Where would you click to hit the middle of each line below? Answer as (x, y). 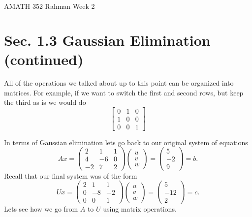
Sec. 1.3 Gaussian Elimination (107, 40)
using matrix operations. (140, 209)
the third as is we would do (45, 102)
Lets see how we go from (41, 209)
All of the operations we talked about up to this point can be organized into (119, 82)
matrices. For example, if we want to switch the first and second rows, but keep (124, 92)
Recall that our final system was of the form (71, 175)
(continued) (44, 59)
